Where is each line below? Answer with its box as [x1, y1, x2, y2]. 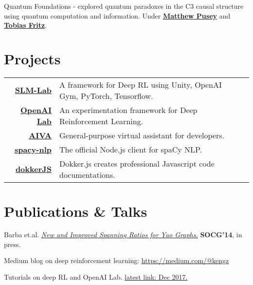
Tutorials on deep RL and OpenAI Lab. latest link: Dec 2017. [4, 271, 188, 282]
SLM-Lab [15, 84, 52, 96]
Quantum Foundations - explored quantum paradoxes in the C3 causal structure [4, 1, 244, 11]
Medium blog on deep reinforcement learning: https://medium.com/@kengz [4, 255, 229, 266]
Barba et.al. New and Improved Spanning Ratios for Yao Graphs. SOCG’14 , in [4, 229, 242, 240]
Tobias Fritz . [4, 20, 47, 30]
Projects [4, 48, 61, 68]
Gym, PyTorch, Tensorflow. [59, 90, 153, 101]
